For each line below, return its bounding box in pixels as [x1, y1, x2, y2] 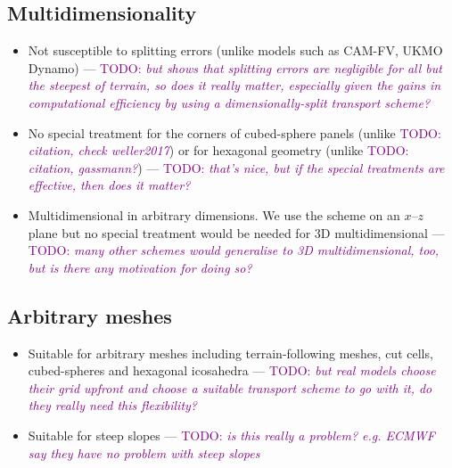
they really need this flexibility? [28, 396, 198, 415]
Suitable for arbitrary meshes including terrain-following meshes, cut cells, [28, 343, 433, 362]
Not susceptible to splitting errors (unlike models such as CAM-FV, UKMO [28, 41, 443, 60]
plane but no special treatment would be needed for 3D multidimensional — [28, 223, 445, 242]
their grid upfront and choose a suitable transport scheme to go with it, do [28, 378, 432, 397]
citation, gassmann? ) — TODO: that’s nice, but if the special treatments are [28, 158, 445, 177]
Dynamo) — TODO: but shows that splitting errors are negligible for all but [28, 58, 442, 77]
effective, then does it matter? [28, 176, 191, 194]
